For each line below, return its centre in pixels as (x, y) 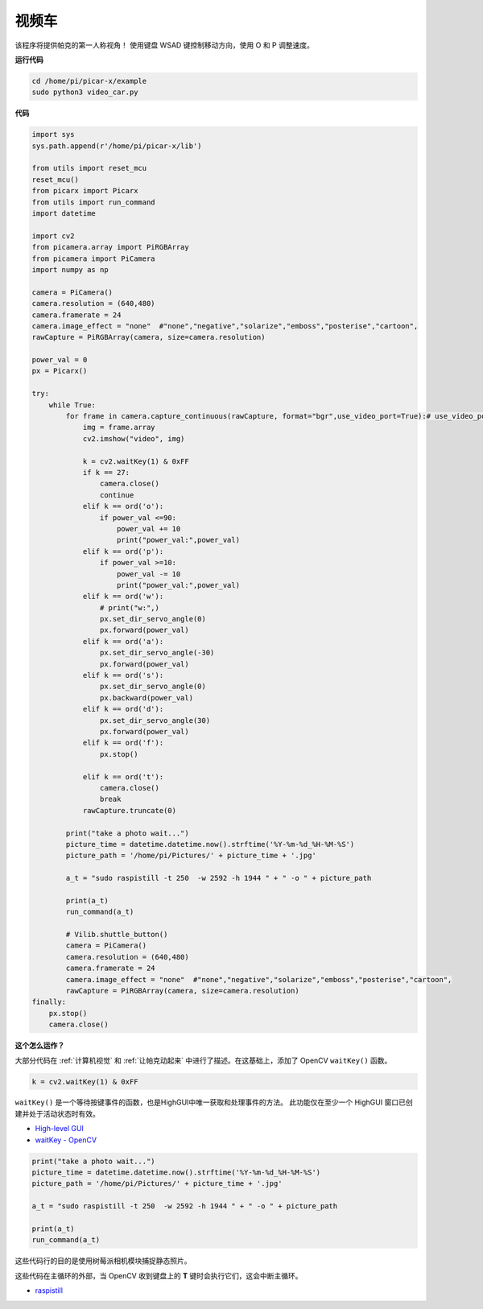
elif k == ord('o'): (123, 506)
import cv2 (53, 236)
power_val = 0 (60, 360)
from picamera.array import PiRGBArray (110, 247)
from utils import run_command (94, 202)
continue (117, 495)
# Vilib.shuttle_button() (117, 935)
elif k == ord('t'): (123, 776)
